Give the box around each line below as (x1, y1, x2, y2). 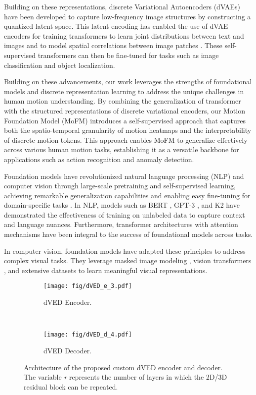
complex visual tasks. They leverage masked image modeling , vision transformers (4, 255, 252, 266)
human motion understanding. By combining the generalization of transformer (4, 96, 241, 106)
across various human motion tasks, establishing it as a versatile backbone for (4, 144, 239, 155)
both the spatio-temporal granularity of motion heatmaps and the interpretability (4, 125, 252, 135)
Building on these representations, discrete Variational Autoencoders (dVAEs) (4, 1, 240, 11)
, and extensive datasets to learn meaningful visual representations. (4, 265, 208, 275)
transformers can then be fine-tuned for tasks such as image (38, 50, 219, 60)
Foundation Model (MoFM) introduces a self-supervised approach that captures (4, 115, 246, 125)
